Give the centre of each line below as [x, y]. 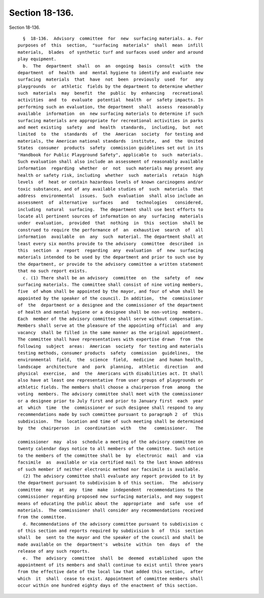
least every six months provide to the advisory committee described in [110, 244]
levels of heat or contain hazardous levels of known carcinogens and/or [110, 182]
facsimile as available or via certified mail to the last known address [110, 462]
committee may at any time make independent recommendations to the [110, 490]
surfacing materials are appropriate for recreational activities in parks [110, 120]
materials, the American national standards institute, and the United [110, 141]
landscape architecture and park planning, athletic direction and [110, 367]
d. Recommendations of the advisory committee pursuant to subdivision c [113, 524]
